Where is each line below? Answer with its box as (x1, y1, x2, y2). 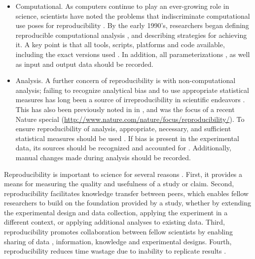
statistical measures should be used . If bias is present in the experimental (15, 133, 239, 143)
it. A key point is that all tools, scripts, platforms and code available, (15, 39, 225, 50)
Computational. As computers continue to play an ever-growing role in (15, 1, 229, 11)
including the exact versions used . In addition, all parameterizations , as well (15, 49, 250, 59)
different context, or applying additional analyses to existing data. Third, (4, 217, 225, 227)
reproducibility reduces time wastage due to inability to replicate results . (4, 246, 226, 256)
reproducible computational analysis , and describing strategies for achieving (15, 29, 247, 40)
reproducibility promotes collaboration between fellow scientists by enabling (4, 227, 233, 237)
